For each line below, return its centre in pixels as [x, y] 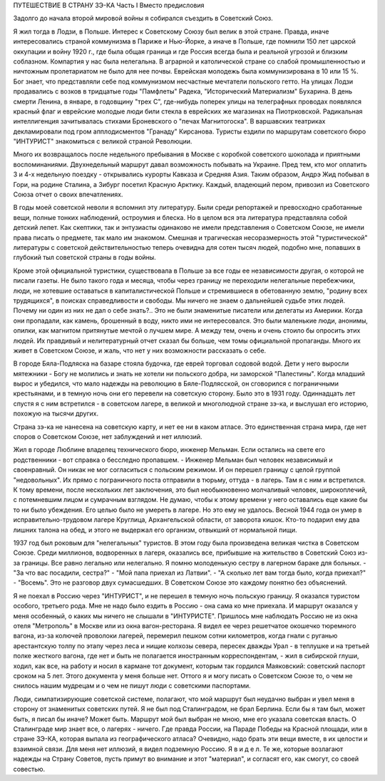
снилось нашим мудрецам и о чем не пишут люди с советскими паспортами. [132, 686]
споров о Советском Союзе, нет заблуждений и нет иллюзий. [108, 437]
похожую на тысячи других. [56, 413]
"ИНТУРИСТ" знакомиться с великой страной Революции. [103, 141]
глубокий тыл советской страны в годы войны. [84, 258]
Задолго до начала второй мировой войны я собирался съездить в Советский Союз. [143, 19]
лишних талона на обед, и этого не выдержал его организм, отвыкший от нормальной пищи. [155, 530]
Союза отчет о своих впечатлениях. [68, 195]
